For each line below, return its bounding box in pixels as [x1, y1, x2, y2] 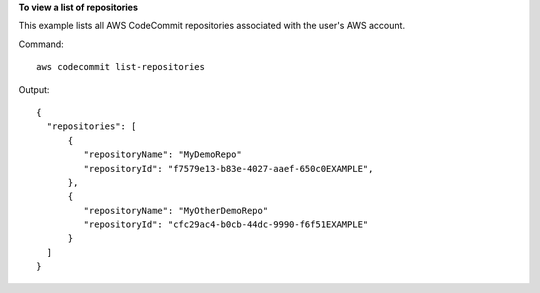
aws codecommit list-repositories [36, 61, 205, 73]
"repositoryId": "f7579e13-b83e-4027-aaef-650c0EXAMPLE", [83, 163, 374, 174]
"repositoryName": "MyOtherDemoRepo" [83, 205, 269, 216]
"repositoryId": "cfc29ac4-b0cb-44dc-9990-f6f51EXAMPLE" [83, 219, 369, 230]
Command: [18, 38, 64, 50]
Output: [18, 83, 50, 95]
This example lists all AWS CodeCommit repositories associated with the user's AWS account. [18, 20, 405, 32]
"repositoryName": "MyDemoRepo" [83, 149, 242, 160]
